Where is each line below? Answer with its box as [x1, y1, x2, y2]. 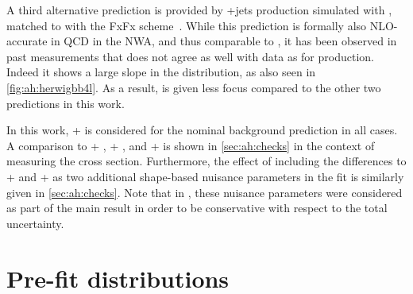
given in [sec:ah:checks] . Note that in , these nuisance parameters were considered [6, 184, 403, 200]
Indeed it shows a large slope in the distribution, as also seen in [6, 64, 316, 80]
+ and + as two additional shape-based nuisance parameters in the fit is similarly [6, 168, 404, 184]
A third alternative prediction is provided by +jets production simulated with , [6, 2, 392, 17]
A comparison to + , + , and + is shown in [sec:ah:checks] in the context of [6, 137, 375, 153]
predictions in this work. [6, 95, 125, 111]
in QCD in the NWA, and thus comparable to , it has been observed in [51, 33, 397, 49]
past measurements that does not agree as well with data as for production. [6, 48, 374, 64]
